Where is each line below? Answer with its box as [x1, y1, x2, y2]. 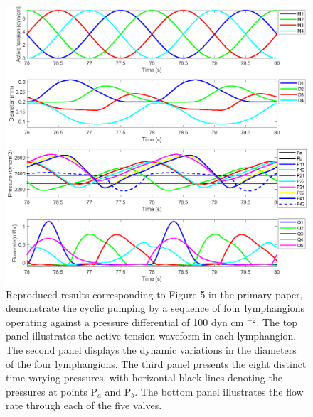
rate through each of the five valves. [6, 398, 162, 413]
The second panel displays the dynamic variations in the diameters [6, 342, 297, 357]
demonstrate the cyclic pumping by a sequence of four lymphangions [6, 300, 304, 315]
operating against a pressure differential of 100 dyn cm [6, 314, 244, 329]
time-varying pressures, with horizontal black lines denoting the [6, 370, 282, 385]
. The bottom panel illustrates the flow [134, 384, 304, 399]
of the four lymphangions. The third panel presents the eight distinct [6, 356, 307, 371]
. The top [256, 314, 297, 329]
